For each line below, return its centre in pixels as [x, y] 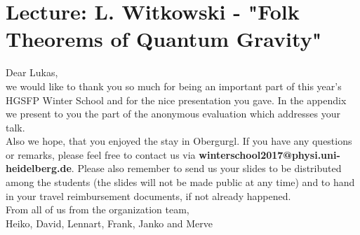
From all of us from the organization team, [98, 209]
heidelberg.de [39, 168]
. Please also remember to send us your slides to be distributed [206, 168]
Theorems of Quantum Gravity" [164, 39]
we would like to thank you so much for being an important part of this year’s [174, 86]
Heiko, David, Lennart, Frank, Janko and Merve [109, 223]
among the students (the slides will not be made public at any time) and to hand [180, 182]
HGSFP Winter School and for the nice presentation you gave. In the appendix [176, 100]
